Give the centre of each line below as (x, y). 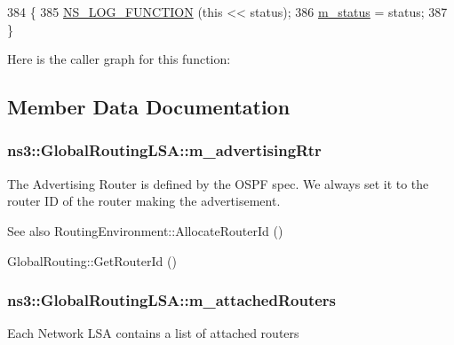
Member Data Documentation (149, 107)
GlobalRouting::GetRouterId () (92, 260)
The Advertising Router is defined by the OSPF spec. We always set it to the (218, 183)
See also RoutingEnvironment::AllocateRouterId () (145, 230)
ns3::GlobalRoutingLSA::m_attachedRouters (172, 300)
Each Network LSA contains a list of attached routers (153, 333)
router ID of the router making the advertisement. (144, 201)
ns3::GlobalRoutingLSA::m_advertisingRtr (164, 150)
